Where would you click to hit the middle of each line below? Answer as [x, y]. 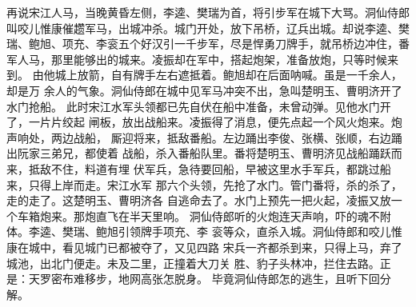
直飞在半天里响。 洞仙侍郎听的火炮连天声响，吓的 [226, 215]
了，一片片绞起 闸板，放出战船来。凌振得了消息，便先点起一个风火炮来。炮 [204, 122]
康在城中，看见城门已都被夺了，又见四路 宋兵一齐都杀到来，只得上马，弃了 [204, 247]
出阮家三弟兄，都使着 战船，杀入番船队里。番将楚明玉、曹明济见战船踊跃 [199, 153]
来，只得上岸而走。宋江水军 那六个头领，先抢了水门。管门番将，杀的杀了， [204, 184]
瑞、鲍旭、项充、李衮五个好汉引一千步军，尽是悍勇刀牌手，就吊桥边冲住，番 [208, 44]
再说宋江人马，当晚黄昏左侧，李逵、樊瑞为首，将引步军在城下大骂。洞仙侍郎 [208, 12]
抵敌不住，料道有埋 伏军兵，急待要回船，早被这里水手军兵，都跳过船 [210, 168]
